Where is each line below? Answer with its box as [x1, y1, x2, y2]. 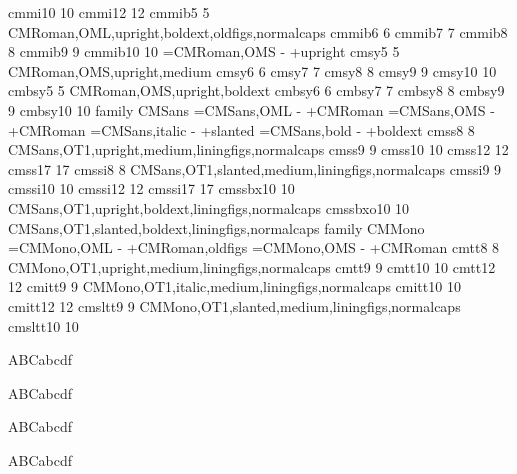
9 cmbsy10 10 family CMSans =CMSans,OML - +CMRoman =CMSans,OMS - [8, 99, 495, 120]
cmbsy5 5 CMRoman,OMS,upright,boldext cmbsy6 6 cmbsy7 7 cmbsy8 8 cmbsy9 [8, 80, 505, 101]
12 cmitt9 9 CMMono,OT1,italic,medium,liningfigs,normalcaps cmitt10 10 [8, 276, 461, 297]
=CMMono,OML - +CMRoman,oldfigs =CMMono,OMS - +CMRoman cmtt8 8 [8, 237, 500, 258]
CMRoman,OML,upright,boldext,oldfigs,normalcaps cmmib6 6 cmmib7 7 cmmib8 [8, 21, 508, 42]
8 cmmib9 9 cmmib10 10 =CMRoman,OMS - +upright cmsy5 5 [8, 41, 400, 62]
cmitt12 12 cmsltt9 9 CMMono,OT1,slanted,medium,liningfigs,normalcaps [8, 295, 461, 316]
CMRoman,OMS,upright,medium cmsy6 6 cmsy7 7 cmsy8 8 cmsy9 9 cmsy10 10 [8, 60, 497, 81]
